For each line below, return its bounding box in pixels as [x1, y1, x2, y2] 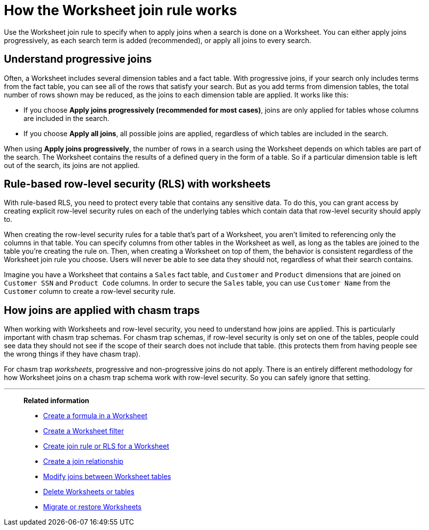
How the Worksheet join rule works [4, 2, 237, 19]
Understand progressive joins [4, 53, 152, 66]
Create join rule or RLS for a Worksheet [43, 442, 169, 451]
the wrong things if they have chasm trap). [4, 350, 141, 359]
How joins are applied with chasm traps [4, 304, 200, 316]
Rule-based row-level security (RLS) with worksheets [4, 178, 271, 191]
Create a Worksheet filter [43, 427, 124, 435]
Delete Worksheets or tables [43, 487, 135, 496]
